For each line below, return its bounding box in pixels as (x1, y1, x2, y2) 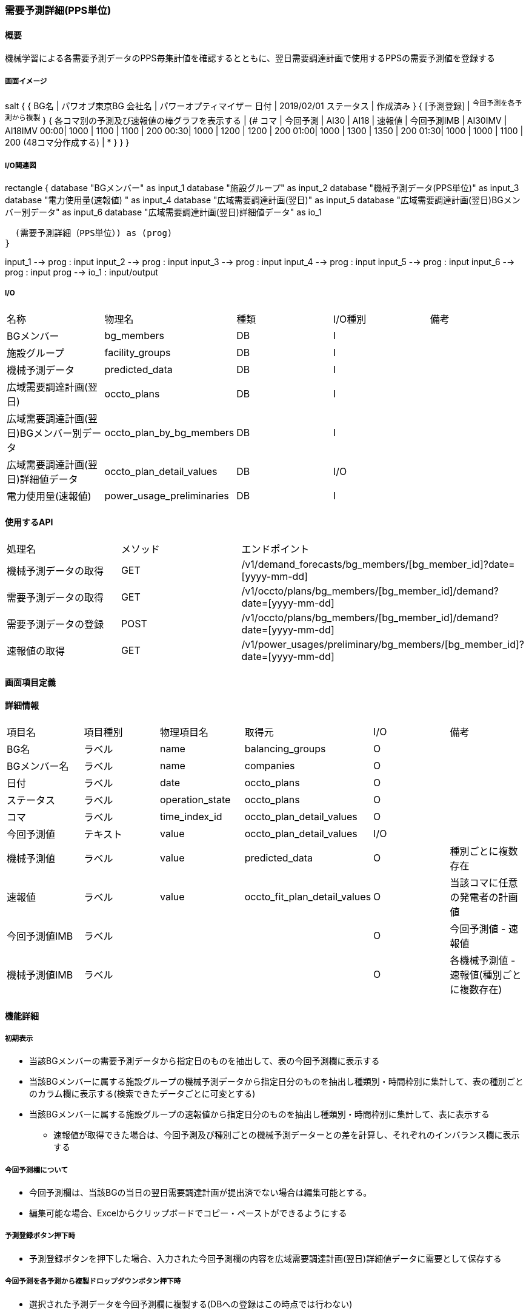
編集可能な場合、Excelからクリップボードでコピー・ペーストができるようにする (29, 1208, 347, 1219)
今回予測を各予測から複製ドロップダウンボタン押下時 (5, 1277, 181, 1286)
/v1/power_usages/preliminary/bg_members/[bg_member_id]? (241, 638, 524, 651)
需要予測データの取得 (7, 591, 104, 604)
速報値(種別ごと (450, 968, 522, 981)
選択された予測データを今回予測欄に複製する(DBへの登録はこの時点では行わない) (29, 1298, 353, 1309)
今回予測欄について (5, 1165, 68, 1174)
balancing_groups (244, 742, 326, 755)
